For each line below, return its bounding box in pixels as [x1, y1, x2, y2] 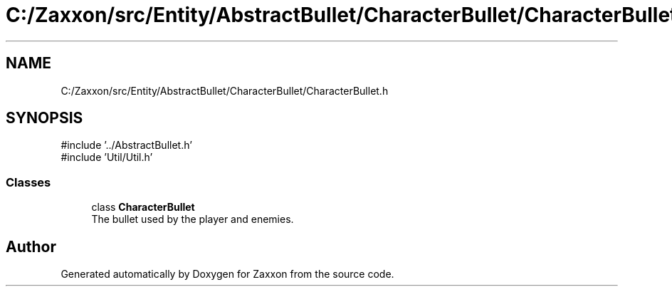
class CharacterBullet [91, 201, 195, 214]
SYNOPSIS [6, 109, 83, 127]
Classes [6, 174, 51, 189]
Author [6, 237, 56, 256]
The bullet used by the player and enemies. [91, 213, 294, 226]
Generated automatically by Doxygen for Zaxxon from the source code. [61, 268, 394, 281]
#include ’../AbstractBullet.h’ [61, 139, 192, 152]
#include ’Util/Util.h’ [61, 151, 153, 164]
